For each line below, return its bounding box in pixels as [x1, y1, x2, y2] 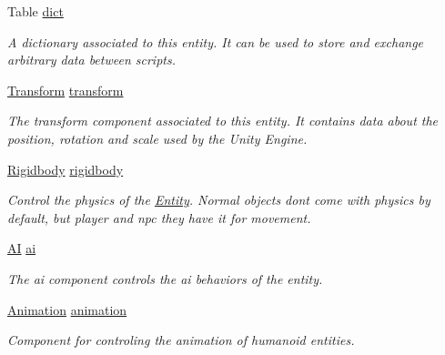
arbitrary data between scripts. [7, 50, 176, 69]
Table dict [7, 2, 64, 20]
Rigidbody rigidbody [7, 159, 124, 178]
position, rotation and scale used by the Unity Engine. [7, 128, 308, 147]
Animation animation [7, 299, 127, 319]
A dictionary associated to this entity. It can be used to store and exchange [7, 32, 424, 51]
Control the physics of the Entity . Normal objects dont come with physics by [7, 190, 430, 209]
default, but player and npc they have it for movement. [7, 208, 311, 227]
